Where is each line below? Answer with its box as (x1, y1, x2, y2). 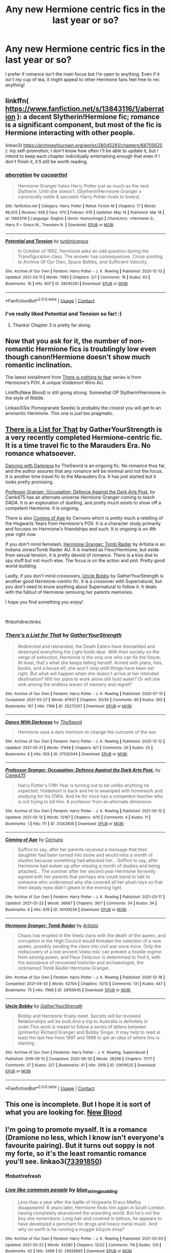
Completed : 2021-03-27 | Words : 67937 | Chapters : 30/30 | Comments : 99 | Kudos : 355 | (5, 698, 165, 703)
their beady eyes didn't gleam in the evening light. (17, 885, 123, 891)
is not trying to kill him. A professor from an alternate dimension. (17, 799, 153, 805)
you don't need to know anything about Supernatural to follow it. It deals (5, 584, 157, 590)
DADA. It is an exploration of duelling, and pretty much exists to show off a (5, 500, 161, 506)
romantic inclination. (5, 360, 73, 369)
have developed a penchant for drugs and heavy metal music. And (17, 1220, 158, 1227)
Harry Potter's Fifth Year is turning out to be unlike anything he (17, 782, 149, 788)
